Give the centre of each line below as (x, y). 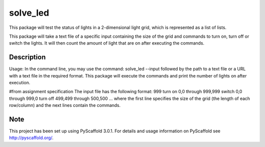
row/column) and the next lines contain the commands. (65, 105)
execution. (20, 83)
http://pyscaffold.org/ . (31, 138)
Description (27, 57)
